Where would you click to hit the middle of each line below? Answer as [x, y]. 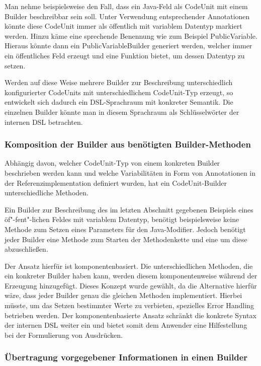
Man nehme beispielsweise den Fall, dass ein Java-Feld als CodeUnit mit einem [126, 6]
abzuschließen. [26, 249]
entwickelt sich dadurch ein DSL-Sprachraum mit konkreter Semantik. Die [119, 102]
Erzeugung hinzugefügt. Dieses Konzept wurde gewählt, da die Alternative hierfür [131, 285]
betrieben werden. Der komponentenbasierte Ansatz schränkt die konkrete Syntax [130, 315]
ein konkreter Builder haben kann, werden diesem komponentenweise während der [131, 276]
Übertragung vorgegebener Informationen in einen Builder [126, 357]
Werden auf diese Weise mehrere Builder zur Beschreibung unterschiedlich [119, 82]
